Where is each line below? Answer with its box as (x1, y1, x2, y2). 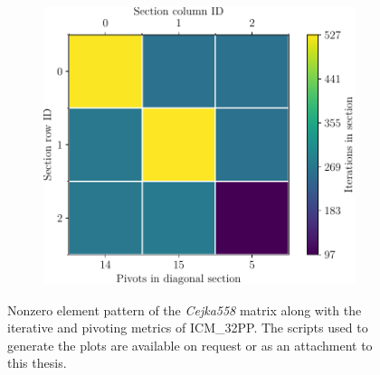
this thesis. (7, 353, 67, 372)
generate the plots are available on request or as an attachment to (7, 335, 373, 354)
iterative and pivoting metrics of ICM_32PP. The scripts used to (7, 318, 368, 337)
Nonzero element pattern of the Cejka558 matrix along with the (7, 300, 362, 319)
